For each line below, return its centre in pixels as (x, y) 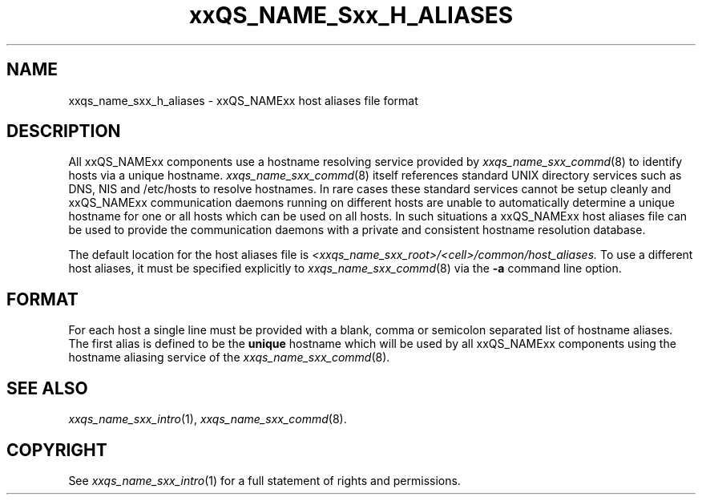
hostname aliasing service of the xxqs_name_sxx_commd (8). (229, 358)
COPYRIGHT (57, 450)
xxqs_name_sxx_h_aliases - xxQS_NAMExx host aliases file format (243, 100)
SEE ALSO (47, 388)
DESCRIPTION (64, 131)
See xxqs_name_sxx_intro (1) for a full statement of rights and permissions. (264, 480)
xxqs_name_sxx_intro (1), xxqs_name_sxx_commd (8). (208, 419)
